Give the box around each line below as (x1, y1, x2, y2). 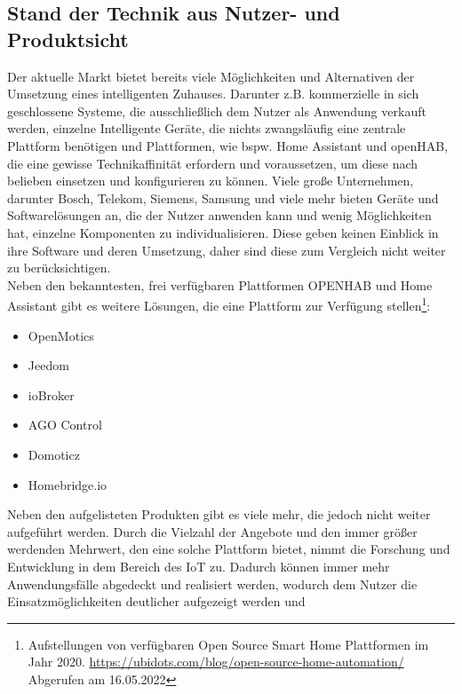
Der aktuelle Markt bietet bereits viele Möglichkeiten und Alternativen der (7, 67, 415, 85)
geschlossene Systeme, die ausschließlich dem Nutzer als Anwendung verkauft (7, 101, 426, 120)
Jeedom (28, 356, 69, 375)
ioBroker (28, 385, 75, 404)
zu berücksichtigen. (7, 258, 111, 277)
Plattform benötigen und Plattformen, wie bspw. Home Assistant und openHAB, (7, 136, 449, 154)
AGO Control (28, 415, 102, 434)
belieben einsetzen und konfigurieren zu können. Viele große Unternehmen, (7, 171, 414, 190)
